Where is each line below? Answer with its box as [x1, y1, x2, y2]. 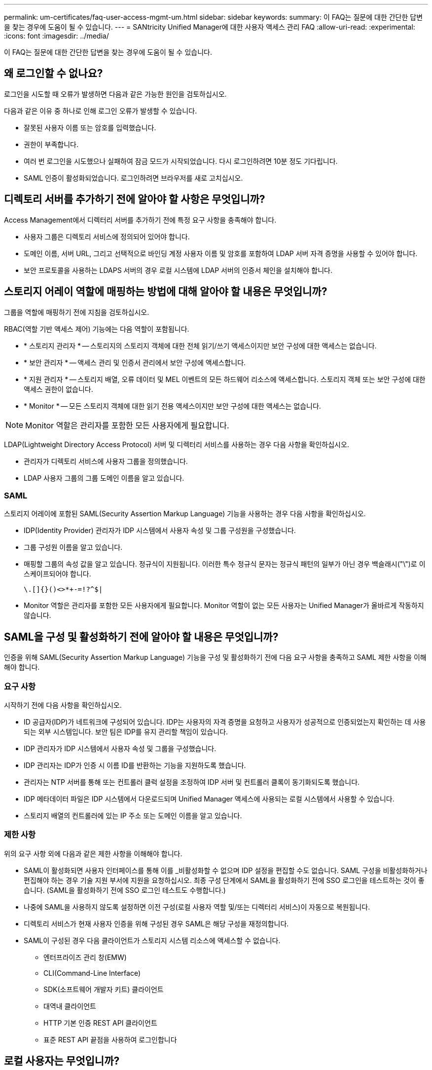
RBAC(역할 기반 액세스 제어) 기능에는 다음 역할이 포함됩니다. [4, 324, 189, 333]
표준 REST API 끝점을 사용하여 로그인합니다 [43, 1035, 177, 1044]
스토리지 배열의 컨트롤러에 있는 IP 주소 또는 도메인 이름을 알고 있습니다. [24, 811, 242, 820]
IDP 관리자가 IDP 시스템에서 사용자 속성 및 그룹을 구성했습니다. [24, 744, 216, 753]
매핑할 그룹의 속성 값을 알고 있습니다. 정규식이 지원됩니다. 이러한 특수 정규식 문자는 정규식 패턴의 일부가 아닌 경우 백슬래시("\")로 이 [24, 560, 426, 569]
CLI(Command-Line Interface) [43, 968, 141, 977]
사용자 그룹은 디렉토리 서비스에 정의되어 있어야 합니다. [24, 232, 190, 241]
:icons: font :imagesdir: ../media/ [4, 32, 109, 40]
